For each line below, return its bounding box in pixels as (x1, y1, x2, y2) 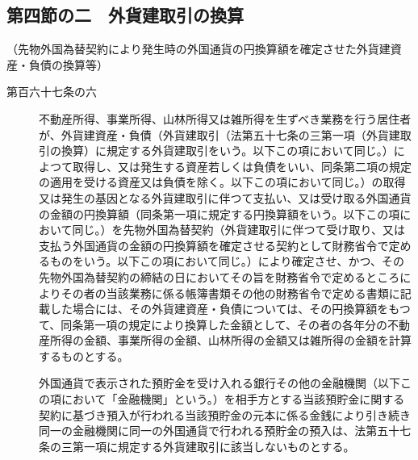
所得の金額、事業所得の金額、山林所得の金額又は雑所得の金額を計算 (49, 332, 412, 349)
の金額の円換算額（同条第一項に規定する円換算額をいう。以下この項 (39, 205, 400, 222)
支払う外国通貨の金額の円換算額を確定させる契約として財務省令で (39, 236, 389, 253)
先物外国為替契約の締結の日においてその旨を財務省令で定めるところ (39, 268, 400, 285)
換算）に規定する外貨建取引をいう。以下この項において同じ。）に (61, 142, 405, 159)
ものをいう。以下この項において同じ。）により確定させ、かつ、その (49, 253, 404, 270)
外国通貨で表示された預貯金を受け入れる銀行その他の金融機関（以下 (39, 374, 400, 391)
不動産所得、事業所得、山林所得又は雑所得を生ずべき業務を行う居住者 (39, 110, 412, 127)
